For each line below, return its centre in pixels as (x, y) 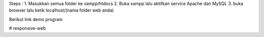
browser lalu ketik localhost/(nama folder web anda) (62, 10)
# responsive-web (27, 28)
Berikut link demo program (36, 19)
